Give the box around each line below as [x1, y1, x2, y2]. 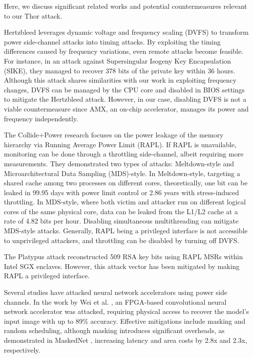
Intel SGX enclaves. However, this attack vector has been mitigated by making [4, 261, 240, 271]
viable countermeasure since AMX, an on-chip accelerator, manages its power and [4, 103, 249, 113]
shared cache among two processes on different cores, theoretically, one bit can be [4, 178, 248, 188]
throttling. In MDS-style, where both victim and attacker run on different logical [4, 197, 246, 207]
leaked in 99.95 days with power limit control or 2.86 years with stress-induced [4, 187, 239, 197]
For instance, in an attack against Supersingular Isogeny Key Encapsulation [4, 55, 231, 66]
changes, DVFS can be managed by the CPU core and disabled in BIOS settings [4, 84, 245, 94]
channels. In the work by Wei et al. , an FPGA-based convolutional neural [4, 296, 227, 307]
